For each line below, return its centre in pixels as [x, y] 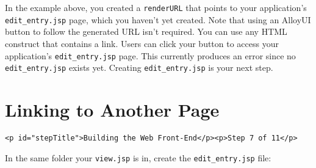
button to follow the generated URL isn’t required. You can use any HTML [146, 31]
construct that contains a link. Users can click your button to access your [142, 43]
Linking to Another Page [112, 109]
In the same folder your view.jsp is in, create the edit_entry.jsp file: [138, 157]
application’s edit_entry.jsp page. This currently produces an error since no [150, 55]
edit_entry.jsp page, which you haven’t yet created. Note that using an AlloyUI [158, 19]
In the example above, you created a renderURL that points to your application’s [156, 7]
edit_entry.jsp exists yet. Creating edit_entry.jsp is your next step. [139, 68]
